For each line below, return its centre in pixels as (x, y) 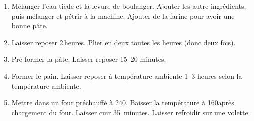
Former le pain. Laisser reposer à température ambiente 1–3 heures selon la (127, 76)
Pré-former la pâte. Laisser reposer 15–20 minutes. (89, 59)
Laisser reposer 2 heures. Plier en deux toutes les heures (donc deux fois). (124, 42)
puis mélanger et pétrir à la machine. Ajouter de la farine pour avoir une (123, 16)
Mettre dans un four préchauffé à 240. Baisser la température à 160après (123, 103)
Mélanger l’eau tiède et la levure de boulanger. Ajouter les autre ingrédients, (129, 6)
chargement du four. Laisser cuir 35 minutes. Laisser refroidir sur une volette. (131, 112)
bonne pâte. (30, 26)
